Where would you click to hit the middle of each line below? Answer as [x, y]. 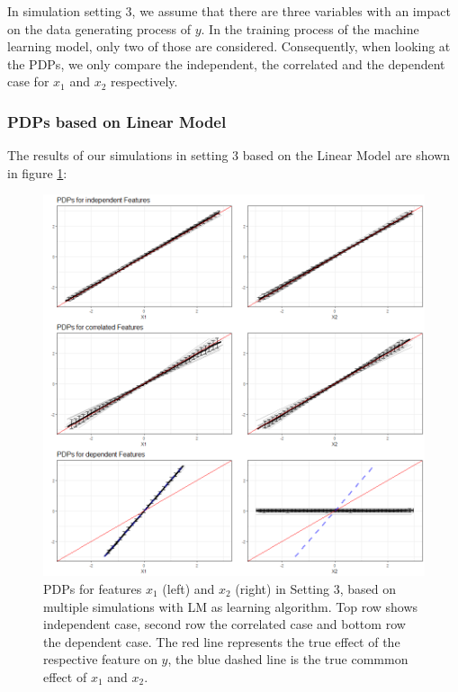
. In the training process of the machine [310, 28]
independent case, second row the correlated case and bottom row [225, 624]
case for [28, 81]
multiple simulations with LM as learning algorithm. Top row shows [231, 606]
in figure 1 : [37, 172]
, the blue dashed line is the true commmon [288, 659]
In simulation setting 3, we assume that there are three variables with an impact [229, 11]
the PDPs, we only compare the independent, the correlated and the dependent [226, 63]
